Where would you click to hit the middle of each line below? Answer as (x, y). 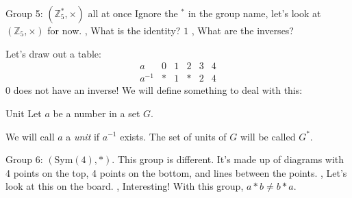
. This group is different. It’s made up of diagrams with (228, 159)
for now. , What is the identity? (114, 30)
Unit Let (24, 113)
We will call (30, 136)
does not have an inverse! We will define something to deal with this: (158, 90)
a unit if (83, 136)
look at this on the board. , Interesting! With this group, (125, 186)
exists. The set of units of (173, 136)
